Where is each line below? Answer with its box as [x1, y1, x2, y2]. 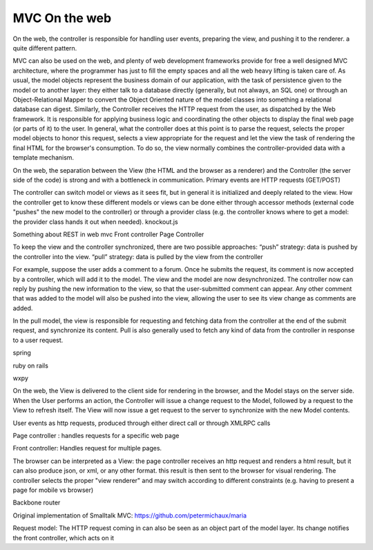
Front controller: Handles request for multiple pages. [12, 444, 162, 453]
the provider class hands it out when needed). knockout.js [12, 218, 179, 226]
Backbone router [12, 498, 61, 507]
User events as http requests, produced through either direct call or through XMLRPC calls [12, 419, 271, 427]
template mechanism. [12, 153, 75, 162]
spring [12, 349, 31, 357]
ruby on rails [12, 361, 48, 370]
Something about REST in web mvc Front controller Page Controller [12, 230, 204, 238]
